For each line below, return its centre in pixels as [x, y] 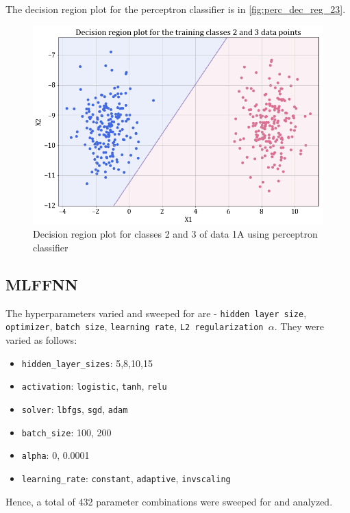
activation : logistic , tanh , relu [94, 386]
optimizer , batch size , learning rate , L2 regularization [135, 326]
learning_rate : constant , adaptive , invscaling [126, 478]
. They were [299, 326]
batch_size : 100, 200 [66, 432]
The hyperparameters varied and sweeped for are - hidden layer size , [156, 313]
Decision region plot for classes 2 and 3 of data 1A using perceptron [175, 234]
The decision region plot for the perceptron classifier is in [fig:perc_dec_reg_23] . [176, 9]
